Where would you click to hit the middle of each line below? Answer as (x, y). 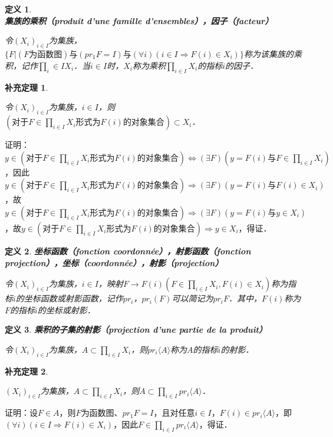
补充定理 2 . (27, 371)
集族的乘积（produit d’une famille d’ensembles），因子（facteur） (139, 20)
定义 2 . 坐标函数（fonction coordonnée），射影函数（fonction (128, 251)
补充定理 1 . (27, 87)
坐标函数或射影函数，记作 (73, 298)
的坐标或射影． (66, 309)
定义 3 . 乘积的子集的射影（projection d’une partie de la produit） (136, 330)
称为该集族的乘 (273, 53)
